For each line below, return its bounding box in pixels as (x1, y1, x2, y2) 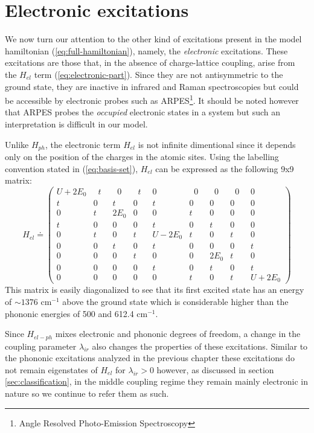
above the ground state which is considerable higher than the (62, 295, 289, 307)
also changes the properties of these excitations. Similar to (92, 339, 308, 352)
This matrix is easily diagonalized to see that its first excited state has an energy (5, 283, 304, 296)
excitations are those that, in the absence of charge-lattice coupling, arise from (5, 56, 295, 69)
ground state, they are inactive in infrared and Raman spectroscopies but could (5, 80, 299, 92)
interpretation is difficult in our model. (5, 117, 148, 130)
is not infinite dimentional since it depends (138, 138, 296, 150)
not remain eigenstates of (5, 363, 98, 376)
